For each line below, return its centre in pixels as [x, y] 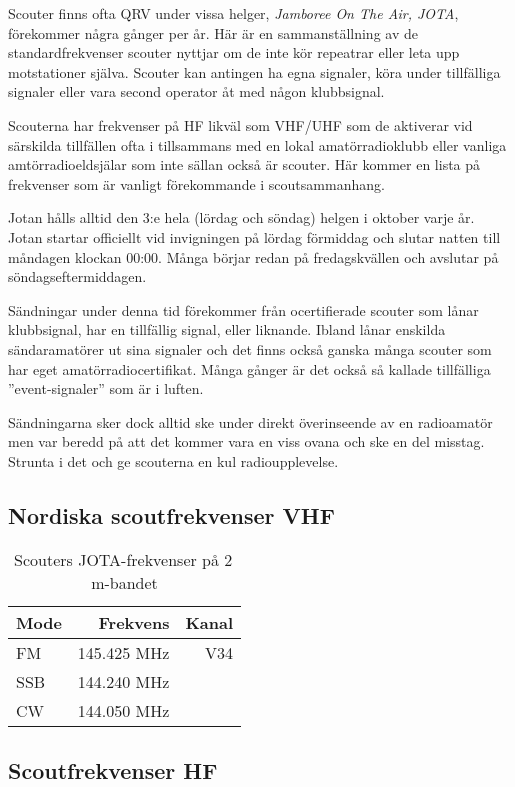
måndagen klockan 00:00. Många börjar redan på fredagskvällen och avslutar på [253, 256]
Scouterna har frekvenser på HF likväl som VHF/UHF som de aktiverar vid [240, 124]
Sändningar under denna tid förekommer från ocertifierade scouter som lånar [243, 309]
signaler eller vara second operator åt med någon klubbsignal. [196, 91]
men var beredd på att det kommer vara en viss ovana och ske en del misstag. [246, 441]
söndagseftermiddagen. [77, 276]
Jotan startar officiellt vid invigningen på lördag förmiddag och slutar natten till [254, 236]
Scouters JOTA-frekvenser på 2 [123, 559]
